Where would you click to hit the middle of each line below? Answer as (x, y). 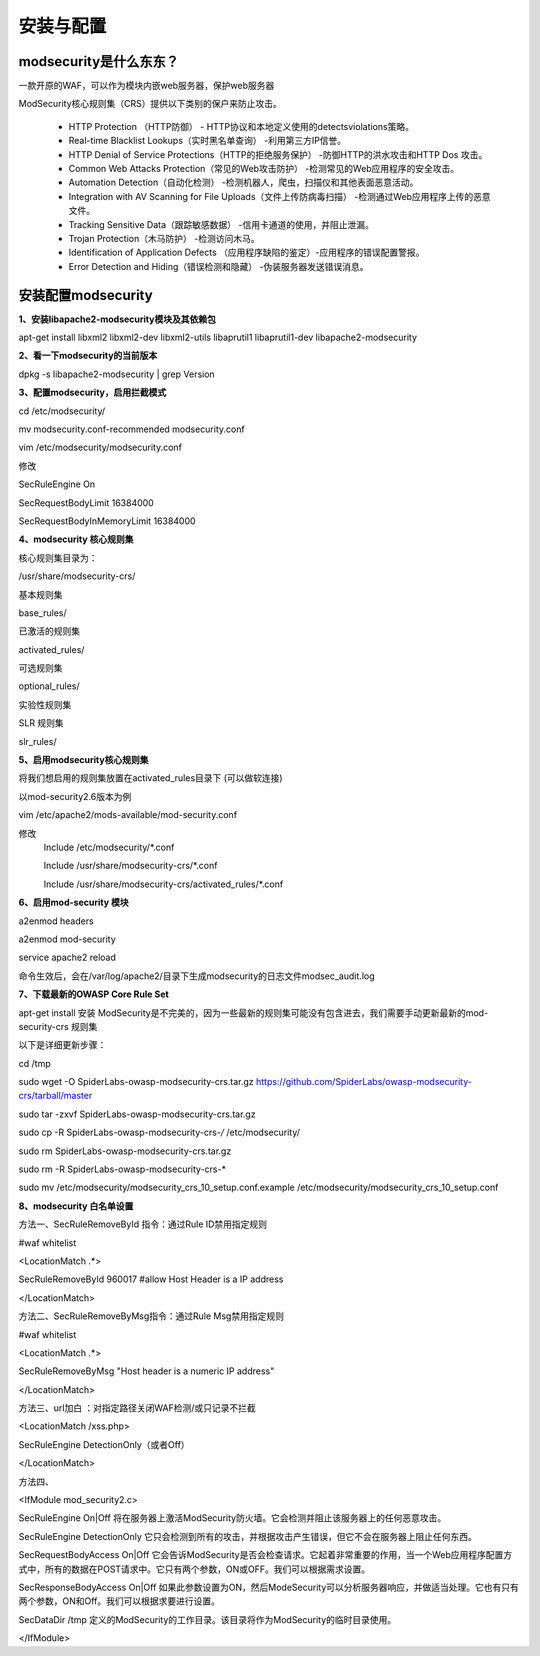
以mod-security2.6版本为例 (75, 796)
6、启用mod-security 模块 (73, 902)
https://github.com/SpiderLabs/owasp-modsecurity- (363, 1082)
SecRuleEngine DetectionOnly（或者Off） (104, 1444)
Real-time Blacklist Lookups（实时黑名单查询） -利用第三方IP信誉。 (207, 141)
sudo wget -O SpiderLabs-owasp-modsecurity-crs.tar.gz (136, 1082)
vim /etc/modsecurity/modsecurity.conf (100, 447)
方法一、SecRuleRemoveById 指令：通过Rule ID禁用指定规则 (143, 1224)
